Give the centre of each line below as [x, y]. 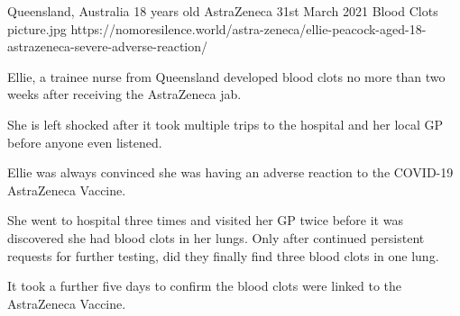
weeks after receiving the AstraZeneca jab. [124, 94]
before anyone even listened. [85, 142]
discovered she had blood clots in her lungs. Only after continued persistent [216, 237]
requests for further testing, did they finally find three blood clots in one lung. [223, 255]
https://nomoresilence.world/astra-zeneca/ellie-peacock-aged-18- [248, 28]
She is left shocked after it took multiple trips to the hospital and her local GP [225, 124]
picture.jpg [37, 28]
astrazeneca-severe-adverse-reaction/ [107, 46]
